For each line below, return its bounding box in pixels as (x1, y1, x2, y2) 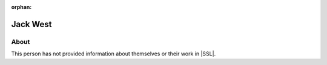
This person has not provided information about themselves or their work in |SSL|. (11, 50, 216, 57)
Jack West (11, 19, 52, 29)
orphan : (11, 4, 32, 10)
